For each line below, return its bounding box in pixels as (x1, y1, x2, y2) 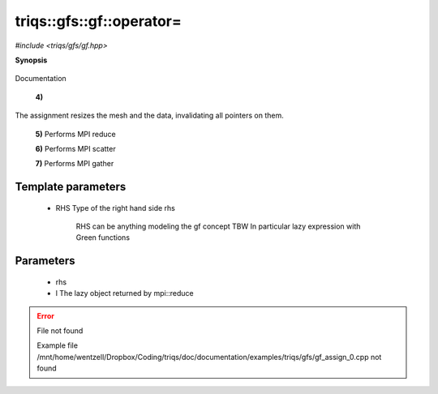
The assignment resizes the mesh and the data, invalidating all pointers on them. (15, 110, 284, 121)
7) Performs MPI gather (35, 159, 114, 169)
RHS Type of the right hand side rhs (55, 203, 176, 212)
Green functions (75, 233, 130, 242)
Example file (36, 340, 79, 350)
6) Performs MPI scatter (35, 143, 117, 153)
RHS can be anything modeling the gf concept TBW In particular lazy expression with (75, 221, 361, 231)
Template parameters (15, 180, 127, 194)
